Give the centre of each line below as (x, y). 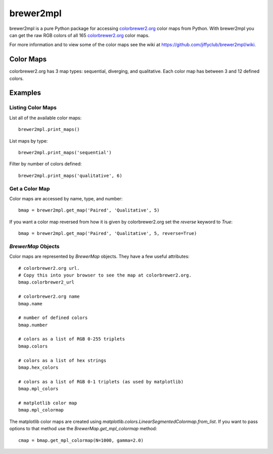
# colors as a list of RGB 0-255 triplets (72, 339)
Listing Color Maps (33, 108)
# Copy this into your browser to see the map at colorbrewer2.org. (105, 275)
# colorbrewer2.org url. (49, 268)
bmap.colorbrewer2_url (47, 282)
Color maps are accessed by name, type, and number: (66, 198)
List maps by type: (29, 141)
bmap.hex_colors (38, 368)
